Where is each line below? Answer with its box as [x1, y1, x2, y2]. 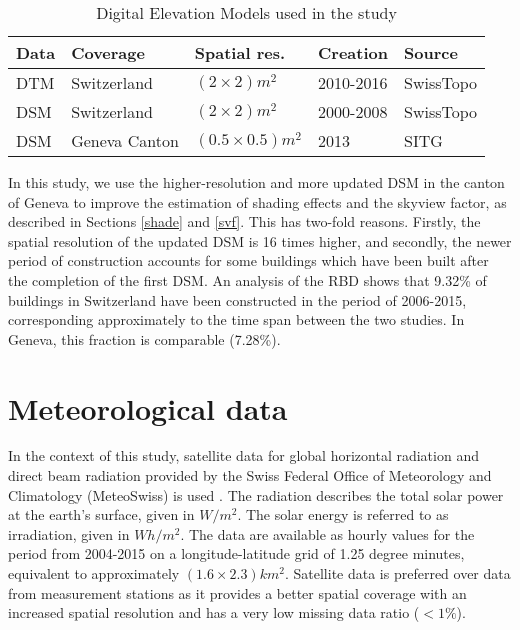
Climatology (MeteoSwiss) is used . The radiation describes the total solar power [8, 484, 504, 505]
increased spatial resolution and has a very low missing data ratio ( [8, 602, 420, 623]
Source [404, 41, 458, 64]
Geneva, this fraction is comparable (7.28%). [8, 328, 281, 349]
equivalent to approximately [8, 563, 180, 584]
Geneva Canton [71, 129, 179, 152]
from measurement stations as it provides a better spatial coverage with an [8, 582, 467, 603]
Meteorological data [8, 387, 288, 428]
